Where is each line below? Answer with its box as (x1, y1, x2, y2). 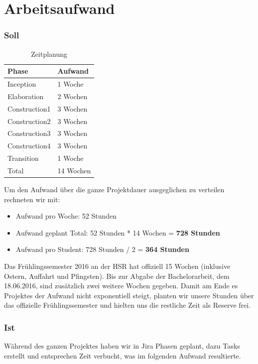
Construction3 (7, 128, 51, 138)
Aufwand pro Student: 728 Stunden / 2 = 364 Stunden (15, 244, 189, 254)
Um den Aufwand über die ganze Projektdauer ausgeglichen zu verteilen (4, 184, 225, 195)
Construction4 (7, 140, 51, 151)
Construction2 (7, 116, 51, 126)
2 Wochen (57, 91, 88, 101)
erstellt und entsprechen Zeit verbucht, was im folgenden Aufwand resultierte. (4, 350, 241, 361)
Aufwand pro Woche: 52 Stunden (15, 211, 117, 221)
